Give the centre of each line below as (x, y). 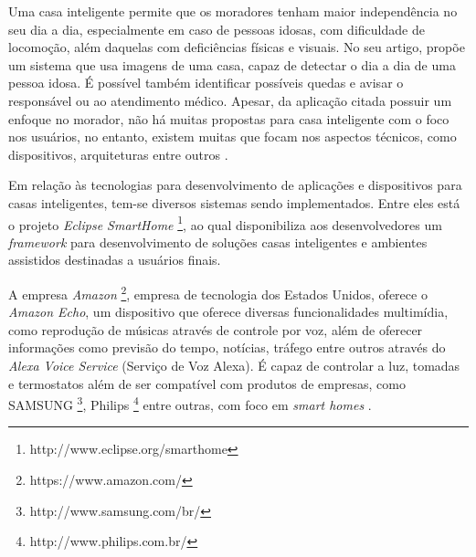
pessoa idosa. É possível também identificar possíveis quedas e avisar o (206, 83)
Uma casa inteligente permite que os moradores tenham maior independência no (233, 11)
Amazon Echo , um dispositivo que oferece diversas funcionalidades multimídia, (228, 312)
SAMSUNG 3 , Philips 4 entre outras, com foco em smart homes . (190, 403)
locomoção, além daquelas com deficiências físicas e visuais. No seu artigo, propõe (237, 47)
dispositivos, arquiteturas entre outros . (118, 154)
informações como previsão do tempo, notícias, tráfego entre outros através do (227, 347)
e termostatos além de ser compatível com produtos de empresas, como (207, 383)
